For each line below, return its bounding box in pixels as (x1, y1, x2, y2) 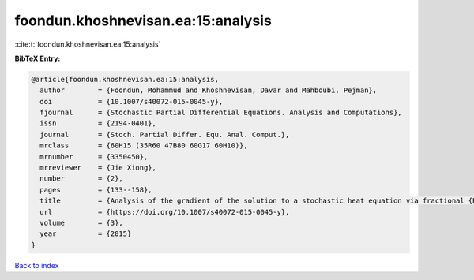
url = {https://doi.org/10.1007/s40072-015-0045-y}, (39, 207, 290, 216)
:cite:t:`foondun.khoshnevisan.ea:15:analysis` (14, 39, 161, 49)
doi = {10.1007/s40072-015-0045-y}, (39, 97, 224, 106)
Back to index (14, 260, 59, 270)
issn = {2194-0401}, (39, 119, 157, 128)
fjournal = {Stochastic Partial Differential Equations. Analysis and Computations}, (39, 108, 402, 118)
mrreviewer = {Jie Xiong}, (39, 163, 157, 173)
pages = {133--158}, (39, 185, 153, 194)
